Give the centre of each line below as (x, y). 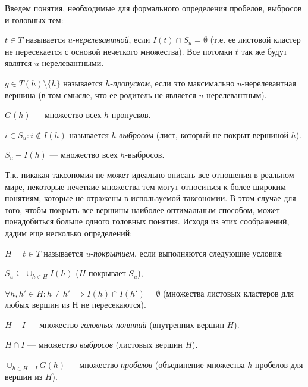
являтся (18, 63)
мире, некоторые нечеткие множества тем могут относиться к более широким (145, 186)
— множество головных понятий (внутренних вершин (126, 324)
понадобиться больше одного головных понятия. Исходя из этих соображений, (147, 221)
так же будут (264, 51)
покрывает (107, 273)
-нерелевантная (269, 82)
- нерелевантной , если (111, 40)
